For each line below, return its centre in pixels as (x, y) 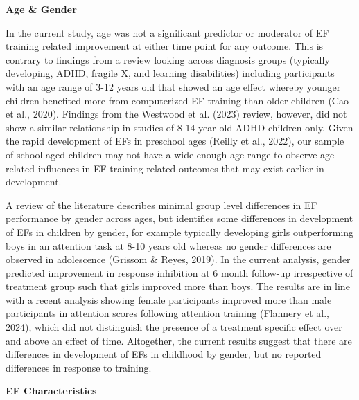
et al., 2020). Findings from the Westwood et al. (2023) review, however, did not (176, 114)
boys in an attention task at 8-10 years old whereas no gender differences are (168, 245)
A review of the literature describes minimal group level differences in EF (161, 204)
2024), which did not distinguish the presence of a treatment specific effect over (174, 327)
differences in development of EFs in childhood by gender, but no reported (164, 354)
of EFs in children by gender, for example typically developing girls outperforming (180, 231)
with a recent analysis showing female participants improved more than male (169, 299)
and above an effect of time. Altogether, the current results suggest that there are (179, 340)
